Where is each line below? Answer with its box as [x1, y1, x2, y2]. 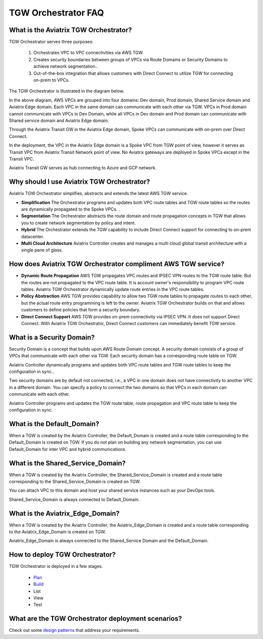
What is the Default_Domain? [9, 420, 99, 428]
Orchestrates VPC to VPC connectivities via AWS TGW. [33, 50, 144, 56]
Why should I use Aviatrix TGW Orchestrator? [9, 178, 150, 186]
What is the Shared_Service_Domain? [9, 459, 126, 467]
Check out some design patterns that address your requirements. [9, 627, 140, 633]
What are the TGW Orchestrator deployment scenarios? [9, 615, 182, 623]
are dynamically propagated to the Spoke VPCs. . [21, 206, 120, 212]
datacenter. [21, 233, 44, 239]
